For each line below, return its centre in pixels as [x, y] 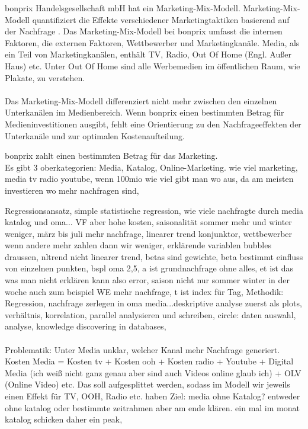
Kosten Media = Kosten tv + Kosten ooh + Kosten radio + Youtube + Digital [149, 361]
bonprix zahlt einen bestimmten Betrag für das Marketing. [111, 156]
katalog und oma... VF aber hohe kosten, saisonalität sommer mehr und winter [148, 222]
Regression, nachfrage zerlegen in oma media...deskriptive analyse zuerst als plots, [153, 303]
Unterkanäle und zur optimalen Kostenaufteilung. [95, 135]
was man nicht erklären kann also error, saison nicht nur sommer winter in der [147, 280]
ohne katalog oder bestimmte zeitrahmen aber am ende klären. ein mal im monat [152, 407]
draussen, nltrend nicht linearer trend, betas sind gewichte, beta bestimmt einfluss [154, 256]
